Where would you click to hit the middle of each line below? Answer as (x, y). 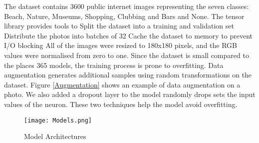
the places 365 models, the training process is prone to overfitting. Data (114, 65)
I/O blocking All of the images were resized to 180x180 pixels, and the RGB (121, 45)
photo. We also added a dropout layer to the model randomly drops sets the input (130, 94)
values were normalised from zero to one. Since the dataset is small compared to (127, 55)
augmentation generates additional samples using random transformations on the (128, 75)
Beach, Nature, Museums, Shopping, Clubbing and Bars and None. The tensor (124, 16)
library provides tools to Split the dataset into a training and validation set (119, 26)
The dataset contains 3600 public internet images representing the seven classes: (127, 6)
